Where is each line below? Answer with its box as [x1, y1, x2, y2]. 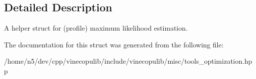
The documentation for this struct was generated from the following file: [4, 39, 224, 49]
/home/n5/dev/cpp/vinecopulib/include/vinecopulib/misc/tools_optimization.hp [4, 56, 252, 66]
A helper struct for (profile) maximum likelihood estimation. [4, 23, 188, 33]
